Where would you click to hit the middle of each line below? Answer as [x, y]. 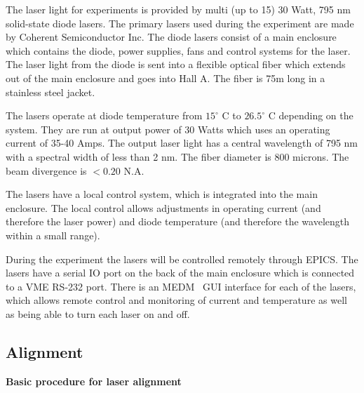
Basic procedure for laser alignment [94, 381]
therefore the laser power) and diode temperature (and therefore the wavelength [177, 221]
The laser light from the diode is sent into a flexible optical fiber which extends [176, 64]
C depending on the [311, 115]
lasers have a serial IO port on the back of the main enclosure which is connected [180, 273]
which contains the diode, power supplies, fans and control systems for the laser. [178, 50]
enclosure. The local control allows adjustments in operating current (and [163, 207]
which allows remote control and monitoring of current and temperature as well [176, 300]
